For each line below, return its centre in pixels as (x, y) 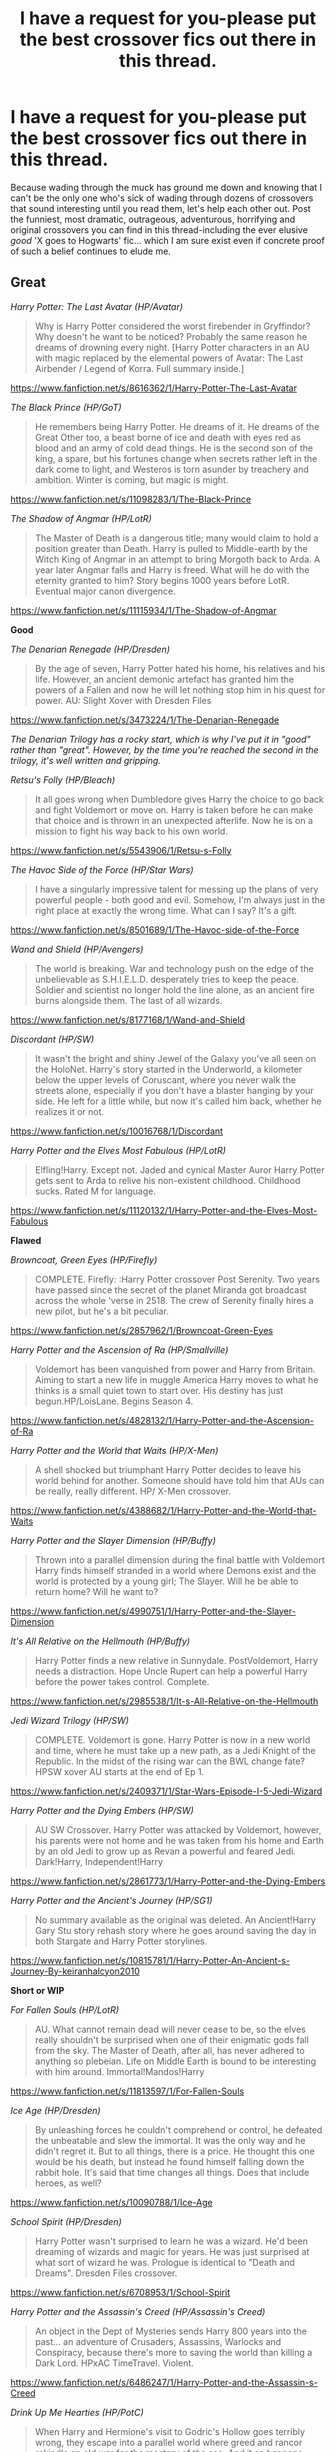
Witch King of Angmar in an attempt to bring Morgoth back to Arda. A (177, 559)
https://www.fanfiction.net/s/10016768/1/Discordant (116, 1131)
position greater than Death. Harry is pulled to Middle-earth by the (171, 548)
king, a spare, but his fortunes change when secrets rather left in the (176, 458)
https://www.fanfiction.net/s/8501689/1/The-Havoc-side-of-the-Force (155, 929)
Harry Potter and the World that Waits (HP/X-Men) (114, 1450)
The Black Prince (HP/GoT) (66, 407)
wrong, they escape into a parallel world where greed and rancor (168, 2442)
